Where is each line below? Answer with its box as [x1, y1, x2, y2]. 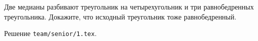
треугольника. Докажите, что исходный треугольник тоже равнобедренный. [4, 11, 237, 21]
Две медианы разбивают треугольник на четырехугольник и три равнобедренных [4, 1, 254, 11]
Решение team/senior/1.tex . [4, 28, 97, 38]
